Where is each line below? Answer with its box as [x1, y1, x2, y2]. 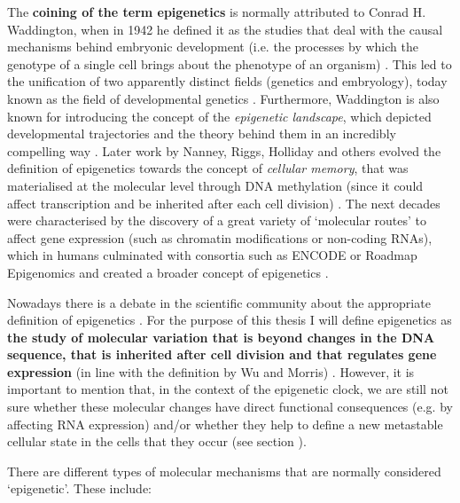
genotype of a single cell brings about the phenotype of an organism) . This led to [7, 54, 452, 73]
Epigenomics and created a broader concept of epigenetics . [7, 263, 329, 281]
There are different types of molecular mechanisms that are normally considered [7, 461, 441, 480]
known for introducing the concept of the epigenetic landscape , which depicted [7, 106, 432, 125]
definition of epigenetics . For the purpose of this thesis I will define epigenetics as [7, 310, 452, 329]
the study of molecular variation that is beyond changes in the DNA [7, 327, 435, 346]
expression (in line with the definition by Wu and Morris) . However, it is [7, 362, 415, 381]
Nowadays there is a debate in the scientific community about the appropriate [7, 293, 431, 311]
